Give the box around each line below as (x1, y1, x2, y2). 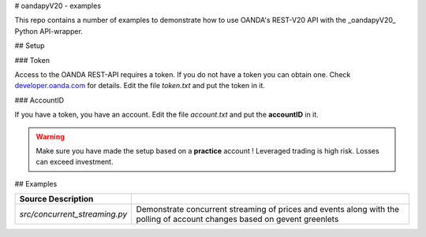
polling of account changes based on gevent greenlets (136, 213, 339, 224)
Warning (35, 131, 65, 141)
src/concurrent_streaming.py (19, 209, 128, 220)
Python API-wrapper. (14, 26, 83, 35)
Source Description (19, 194, 94, 205)
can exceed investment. (35, 157, 114, 167)
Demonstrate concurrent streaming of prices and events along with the (136, 204, 400, 215)
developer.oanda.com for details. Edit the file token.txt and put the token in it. (14, 81, 266, 91)
